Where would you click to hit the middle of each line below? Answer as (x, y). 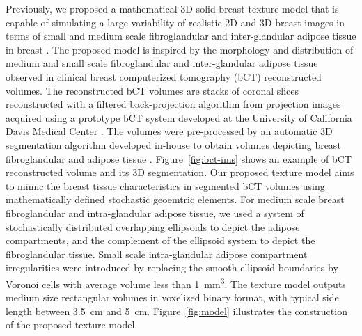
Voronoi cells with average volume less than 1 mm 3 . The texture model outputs (176, 282)
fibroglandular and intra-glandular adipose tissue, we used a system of (155, 213)
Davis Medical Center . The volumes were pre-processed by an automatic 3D (169, 131)
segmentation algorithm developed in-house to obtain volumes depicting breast (173, 144)
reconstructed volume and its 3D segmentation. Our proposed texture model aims (180, 172)
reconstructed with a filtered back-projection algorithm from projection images (173, 104)
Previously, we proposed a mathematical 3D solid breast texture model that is (172, 8)
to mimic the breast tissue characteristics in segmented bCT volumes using (165, 185)
